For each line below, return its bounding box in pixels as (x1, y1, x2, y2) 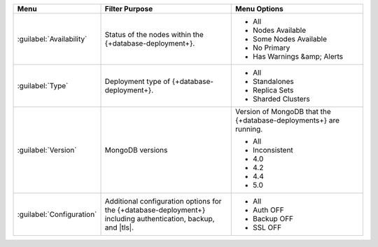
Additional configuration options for (104, 197, 222, 206)
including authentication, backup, (104, 214, 215, 223)
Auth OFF (253, 205, 284, 215)
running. (235, 125, 263, 134)
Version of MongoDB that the (235, 107, 332, 116)
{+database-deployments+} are (235, 115, 339, 125)
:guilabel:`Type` (17, 81, 69, 90)
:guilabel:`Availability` (17, 34, 87, 43)
